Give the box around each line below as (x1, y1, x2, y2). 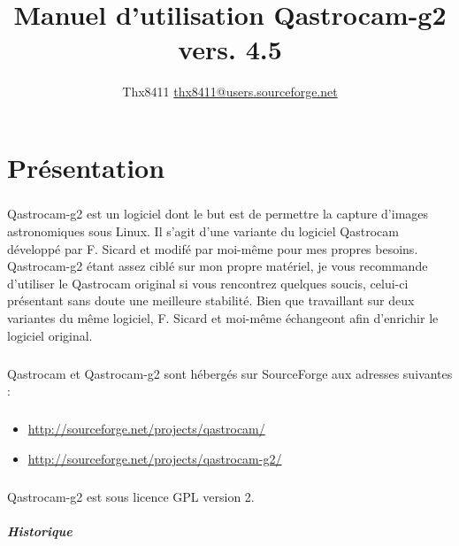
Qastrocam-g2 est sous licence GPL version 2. (7, 487, 255, 505)
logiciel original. (7, 326, 93, 344)
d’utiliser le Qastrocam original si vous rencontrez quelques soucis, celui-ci (7, 273, 409, 292)
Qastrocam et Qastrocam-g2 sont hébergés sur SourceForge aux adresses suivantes (7, 364, 453, 382)
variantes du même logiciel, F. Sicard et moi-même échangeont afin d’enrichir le (7, 309, 439, 327)
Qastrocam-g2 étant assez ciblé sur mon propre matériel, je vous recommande (7, 257, 428, 275)
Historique (7, 521, 73, 540)
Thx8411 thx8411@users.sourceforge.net (122, 82, 338, 101)
